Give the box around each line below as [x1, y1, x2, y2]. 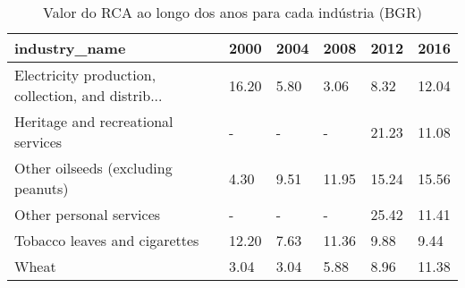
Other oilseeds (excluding [14, 157, 173, 178]
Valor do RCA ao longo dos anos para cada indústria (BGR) [43, 2, 422, 22]
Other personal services [14, 204, 161, 224]
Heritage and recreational [14, 111, 173, 131]
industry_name [14, 38, 126, 58]
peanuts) [14, 178, 69, 199]
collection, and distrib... [14, 85, 163, 106]
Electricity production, [14, 64, 156, 85]
